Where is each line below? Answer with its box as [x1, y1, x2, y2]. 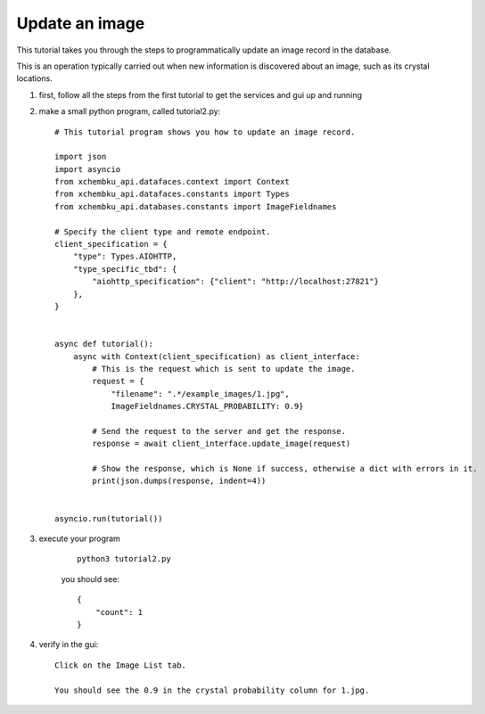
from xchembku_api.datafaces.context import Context [54, 176, 290, 187]
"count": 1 [95, 607, 144, 617]
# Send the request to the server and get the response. [92, 426, 347, 436]
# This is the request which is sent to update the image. [92, 364, 356, 373]
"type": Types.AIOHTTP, [72, 251, 177, 262]
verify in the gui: [38, 639, 99, 650]
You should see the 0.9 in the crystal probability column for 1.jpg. [54, 685, 370, 695]
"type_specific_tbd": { [72, 264, 177, 274]
